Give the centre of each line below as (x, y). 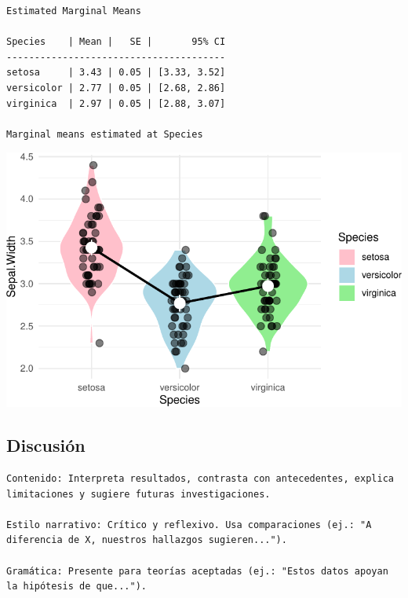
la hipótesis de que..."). (76, 587)
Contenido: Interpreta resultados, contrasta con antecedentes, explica (200, 479)
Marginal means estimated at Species (105, 134)
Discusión (46, 445)
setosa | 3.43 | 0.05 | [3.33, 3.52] (116, 73)
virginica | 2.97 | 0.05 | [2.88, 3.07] (116, 103)
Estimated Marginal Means (74, 11)
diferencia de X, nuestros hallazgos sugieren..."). (147, 540)
